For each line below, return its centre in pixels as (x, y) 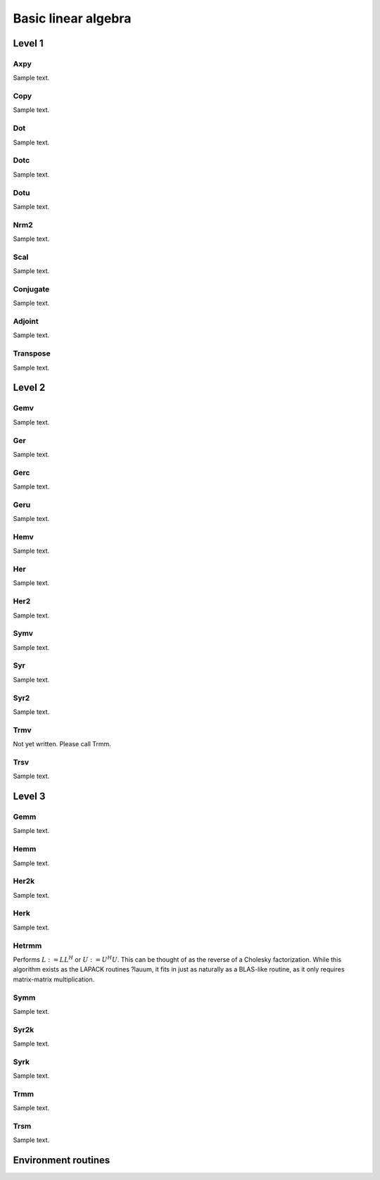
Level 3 (29, 797)
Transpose (32, 353)
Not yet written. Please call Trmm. (62, 744)
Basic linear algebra (72, 18)
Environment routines (62, 1161)
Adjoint (26, 322)
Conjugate (31, 289)
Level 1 (28, 43)
